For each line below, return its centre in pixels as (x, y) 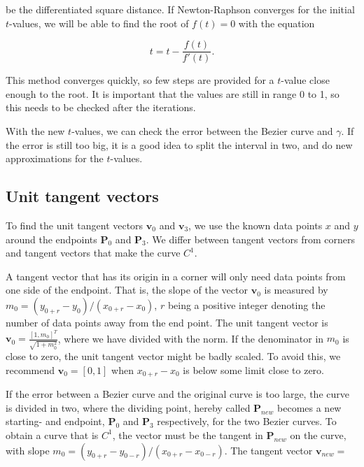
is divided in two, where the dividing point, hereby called (128, 407)
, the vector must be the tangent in (188, 434)
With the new (35, 131)
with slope (28, 450)
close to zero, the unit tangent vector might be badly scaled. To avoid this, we (173, 356)
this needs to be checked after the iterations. (101, 107)
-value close (305, 80)
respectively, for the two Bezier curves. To (247, 421)
